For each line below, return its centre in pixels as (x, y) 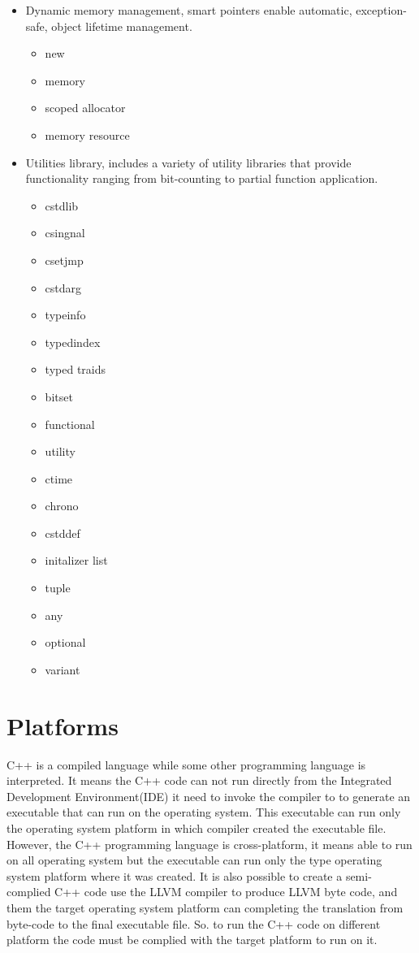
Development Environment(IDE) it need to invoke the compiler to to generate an (209, 796)
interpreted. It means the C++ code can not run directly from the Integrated (199, 780)
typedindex (73, 342)
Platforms (63, 725)
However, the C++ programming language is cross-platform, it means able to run (209, 844)
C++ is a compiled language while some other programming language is (186, 764)
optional (65, 642)
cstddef (63, 533)
